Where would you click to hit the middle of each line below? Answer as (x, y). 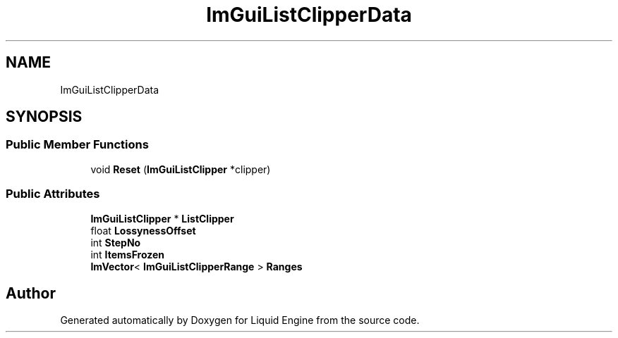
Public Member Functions (77, 145)
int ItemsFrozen (128, 254)
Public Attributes (53, 194)
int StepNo (116, 242)
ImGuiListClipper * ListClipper (162, 218)
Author (31, 293)
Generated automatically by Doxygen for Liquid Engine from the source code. (240, 320)
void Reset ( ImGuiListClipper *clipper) (181, 169)
